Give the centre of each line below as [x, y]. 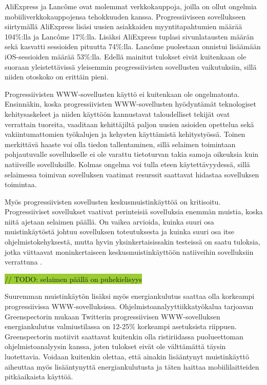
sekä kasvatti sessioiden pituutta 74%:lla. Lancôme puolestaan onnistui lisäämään [133, 46]
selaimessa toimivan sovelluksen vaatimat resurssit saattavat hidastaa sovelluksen [132, 174]
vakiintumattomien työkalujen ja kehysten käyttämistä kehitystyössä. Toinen [125, 134]
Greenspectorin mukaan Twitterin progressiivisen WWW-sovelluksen [112, 316]
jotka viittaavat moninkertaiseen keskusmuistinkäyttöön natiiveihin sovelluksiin [129, 251]
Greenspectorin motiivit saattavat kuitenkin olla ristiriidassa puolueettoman [124, 336]
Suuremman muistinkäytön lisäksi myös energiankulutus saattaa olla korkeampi [130, 296]
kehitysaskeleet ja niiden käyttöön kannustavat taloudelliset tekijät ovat [117, 114]
